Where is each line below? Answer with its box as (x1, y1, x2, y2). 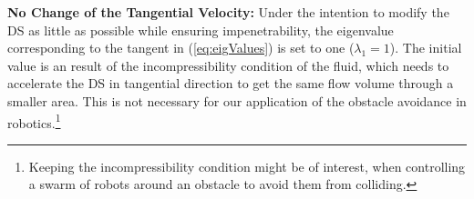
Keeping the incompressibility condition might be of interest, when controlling (28, 156, 466, 175)
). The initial (389, 38, 462, 57)
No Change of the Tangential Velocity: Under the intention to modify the (7, 3, 449, 21)
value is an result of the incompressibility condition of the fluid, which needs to (7, 55, 449, 75)
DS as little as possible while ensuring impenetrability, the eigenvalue (7, 20, 394, 39)
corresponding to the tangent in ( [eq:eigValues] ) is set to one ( (7, 38, 355, 57)
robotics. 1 (7, 110, 61, 132)
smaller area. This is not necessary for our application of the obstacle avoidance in (7, 91, 467, 110)
